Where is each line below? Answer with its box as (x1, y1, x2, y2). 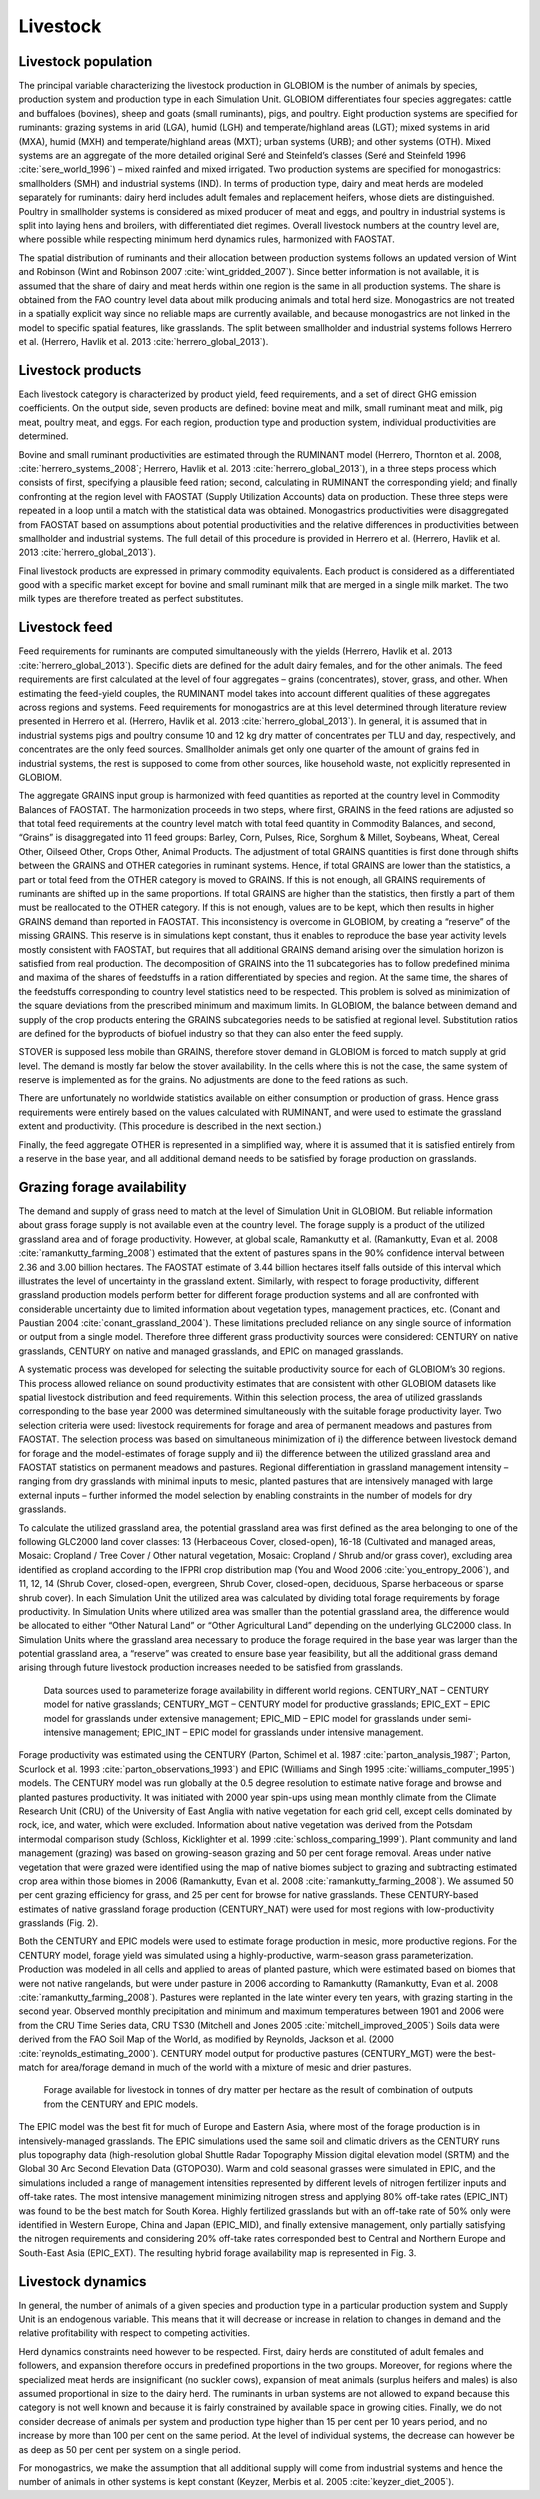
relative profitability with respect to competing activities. (18, 2327, 250, 2339)
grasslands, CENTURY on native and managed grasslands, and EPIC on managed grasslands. (18, 1345, 404, 1357)
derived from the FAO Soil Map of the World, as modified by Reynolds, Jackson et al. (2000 (18, 2033, 395, 2045)
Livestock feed (18, 619, 114, 636)
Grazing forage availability (18, 1178, 187, 1195)
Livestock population (18, 53, 153, 70)
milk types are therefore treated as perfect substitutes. (18, 593, 244, 605)
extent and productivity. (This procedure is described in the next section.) (18, 1120, 322, 1132)
